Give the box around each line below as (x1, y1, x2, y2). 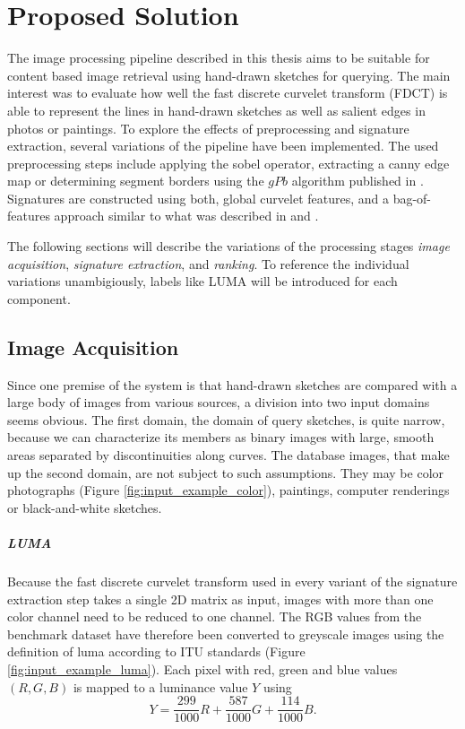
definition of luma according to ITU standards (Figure (7, 642, 306, 661)
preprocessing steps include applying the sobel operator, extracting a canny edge (7, 153, 450, 172)
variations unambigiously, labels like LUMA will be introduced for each (7, 272, 398, 291)
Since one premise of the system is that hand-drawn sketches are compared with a (7, 375, 458, 394)
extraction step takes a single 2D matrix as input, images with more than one (7, 589, 434, 608)
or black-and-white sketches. (7, 498, 162, 516)
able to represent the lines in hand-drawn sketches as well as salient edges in (7, 100, 426, 119)
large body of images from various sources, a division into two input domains (7, 393, 430, 412)
